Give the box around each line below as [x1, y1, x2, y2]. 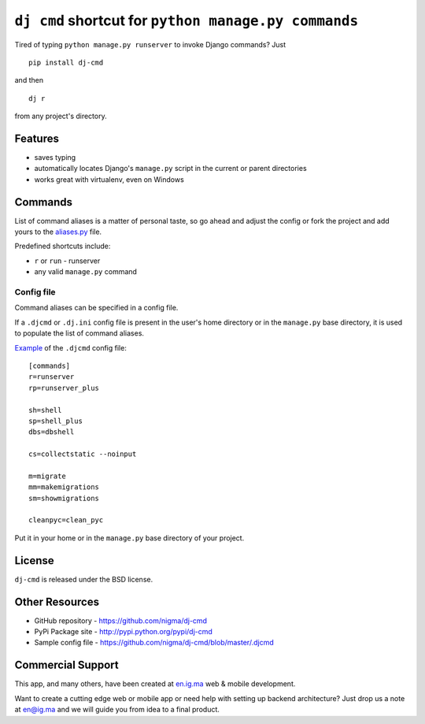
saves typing [34, 153, 76, 162]
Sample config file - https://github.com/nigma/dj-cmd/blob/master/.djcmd [34, 638, 275, 648]
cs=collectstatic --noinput [28, 450, 137, 459]
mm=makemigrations [28, 483, 100, 492]
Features [14, 132, 59, 145]
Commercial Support [14, 659, 120, 672]
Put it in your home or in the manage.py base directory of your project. [14, 533, 245, 543]
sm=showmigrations [28, 493, 100, 503]
